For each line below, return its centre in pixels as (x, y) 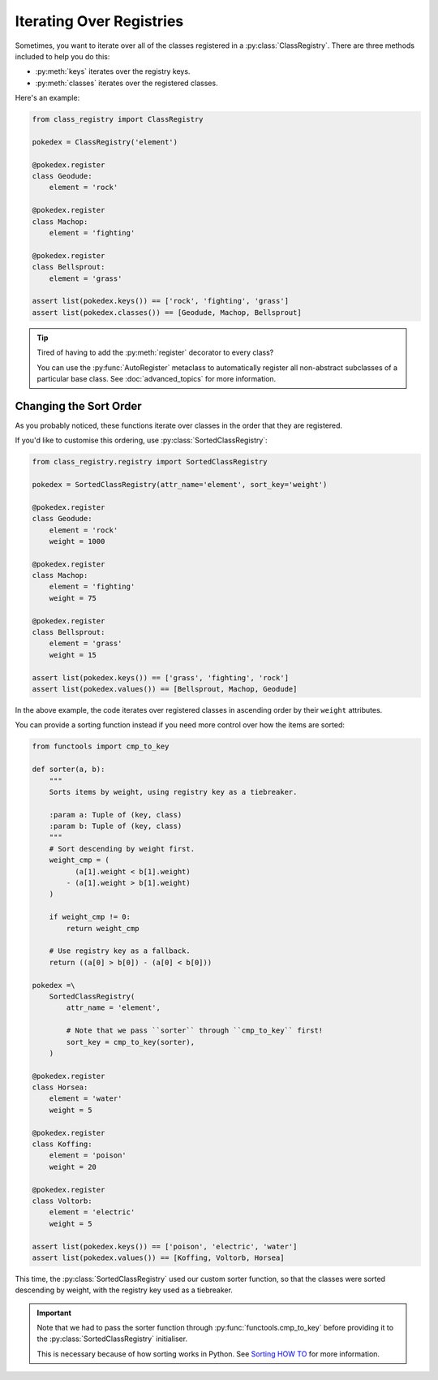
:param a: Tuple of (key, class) (116, 815)
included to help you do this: (62, 56)
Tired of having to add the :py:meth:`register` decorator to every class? (155, 352)
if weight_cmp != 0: (90, 917)
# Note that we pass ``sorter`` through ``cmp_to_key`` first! (195, 1031)
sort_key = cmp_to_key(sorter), (130, 1042)
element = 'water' (86, 1099)
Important (54, 1313)
